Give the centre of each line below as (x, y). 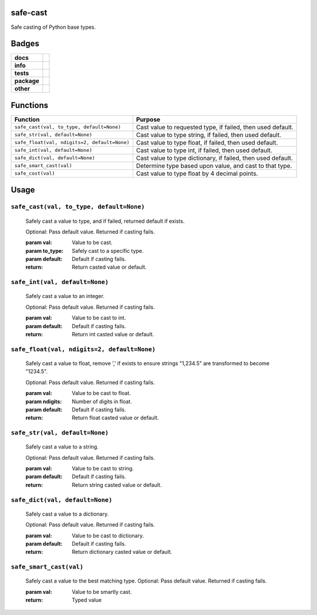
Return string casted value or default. (117, 484)
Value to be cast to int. (99, 318)
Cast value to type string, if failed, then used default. (209, 135)
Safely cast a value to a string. (62, 447)
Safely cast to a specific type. (108, 250)
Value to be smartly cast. (102, 591)
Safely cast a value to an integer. (65, 296)
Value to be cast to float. (102, 393)
